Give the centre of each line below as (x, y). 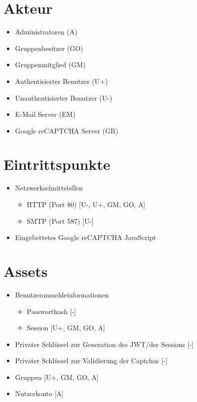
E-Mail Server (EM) (45, 114)
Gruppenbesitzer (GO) (49, 48)
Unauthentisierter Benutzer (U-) (64, 97)
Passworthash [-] (51, 311)
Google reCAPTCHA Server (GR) (67, 130)
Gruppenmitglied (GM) (50, 65)
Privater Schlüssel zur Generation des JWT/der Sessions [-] (104, 344)
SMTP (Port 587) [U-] (60, 221)
